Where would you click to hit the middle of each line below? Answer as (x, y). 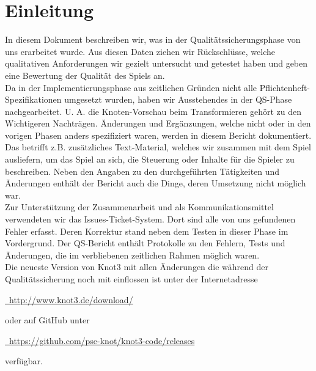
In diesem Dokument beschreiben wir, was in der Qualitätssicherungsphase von (153, 39)
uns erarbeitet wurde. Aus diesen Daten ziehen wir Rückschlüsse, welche (140, 51)
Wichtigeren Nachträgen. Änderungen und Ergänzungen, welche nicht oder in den (158, 123)
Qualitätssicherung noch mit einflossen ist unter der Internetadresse (131, 279)
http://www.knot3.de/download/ (71, 299)
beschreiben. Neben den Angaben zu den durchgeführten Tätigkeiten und (142, 171)
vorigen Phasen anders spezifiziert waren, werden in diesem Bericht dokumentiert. (158, 135)
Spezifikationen (33, 99)
